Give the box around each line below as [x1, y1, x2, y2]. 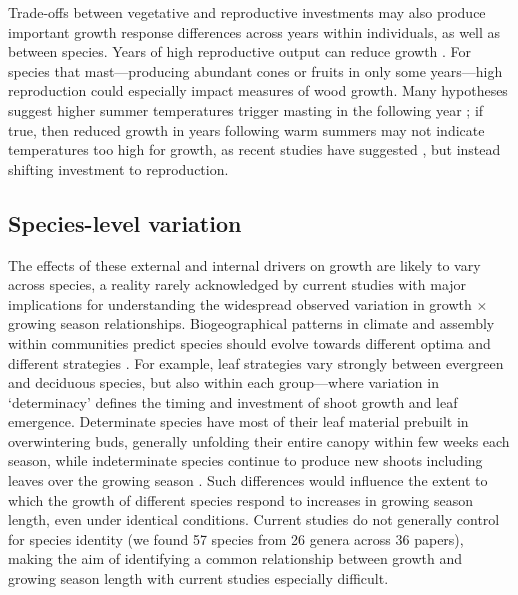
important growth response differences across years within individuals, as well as [8, 21, 501, 42]
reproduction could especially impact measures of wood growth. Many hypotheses [8, 80, 508, 101]
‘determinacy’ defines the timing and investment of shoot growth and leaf [8, 391, 458, 412]
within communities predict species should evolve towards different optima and [8, 332, 491, 353]
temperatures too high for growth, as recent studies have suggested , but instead [8, 139, 501, 160]
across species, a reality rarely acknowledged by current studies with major [8, 274, 467, 295]
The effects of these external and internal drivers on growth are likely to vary [8, 254, 481, 275]
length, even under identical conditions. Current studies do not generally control [8, 509, 500, 530]
